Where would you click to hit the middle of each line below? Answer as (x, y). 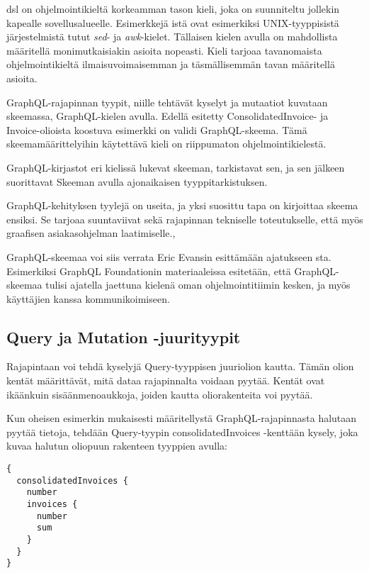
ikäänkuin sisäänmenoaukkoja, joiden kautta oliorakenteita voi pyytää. (160, 394)
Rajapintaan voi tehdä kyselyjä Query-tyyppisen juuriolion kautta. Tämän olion (180, 366)
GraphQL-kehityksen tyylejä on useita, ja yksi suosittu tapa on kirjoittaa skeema (182, 205)
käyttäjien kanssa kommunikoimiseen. (88, 298)
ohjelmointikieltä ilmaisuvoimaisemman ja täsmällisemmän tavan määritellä (171, 64)
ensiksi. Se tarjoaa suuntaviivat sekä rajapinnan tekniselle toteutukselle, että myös (185, 219)
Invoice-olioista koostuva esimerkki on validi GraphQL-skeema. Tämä (157, 129)
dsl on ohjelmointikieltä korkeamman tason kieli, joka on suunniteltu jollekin (173, 9)
